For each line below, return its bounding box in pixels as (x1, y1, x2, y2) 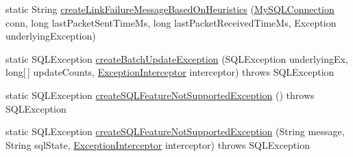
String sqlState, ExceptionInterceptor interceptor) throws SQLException (5, 137, 310, 152)
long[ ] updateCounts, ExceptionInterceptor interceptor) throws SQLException (5, 65, 334, 79)
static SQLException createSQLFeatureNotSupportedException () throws (5, 87, 315, 102)
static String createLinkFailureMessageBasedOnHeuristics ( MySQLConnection (5, 2, 334, 16)
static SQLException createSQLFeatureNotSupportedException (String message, (5, 124, 345, 139)
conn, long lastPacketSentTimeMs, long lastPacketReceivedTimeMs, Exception (5, 15, 337, 29)
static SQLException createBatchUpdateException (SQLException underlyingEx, (5, 51, 348, 66)
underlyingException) (5, 29, 96, 43)
